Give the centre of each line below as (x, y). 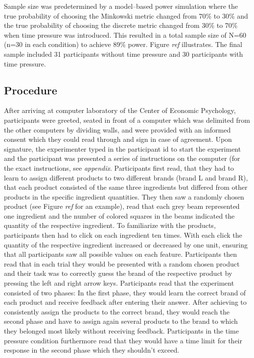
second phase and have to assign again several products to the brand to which (121, 321)
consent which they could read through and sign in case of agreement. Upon (118, 139)
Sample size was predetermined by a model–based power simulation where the (121, 6)
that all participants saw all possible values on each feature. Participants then (120, 254)
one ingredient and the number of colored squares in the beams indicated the (119, 215)
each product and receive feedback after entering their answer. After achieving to (125, 302)
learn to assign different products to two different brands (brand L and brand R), (126, 177)
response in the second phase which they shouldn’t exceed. (92, 350)
